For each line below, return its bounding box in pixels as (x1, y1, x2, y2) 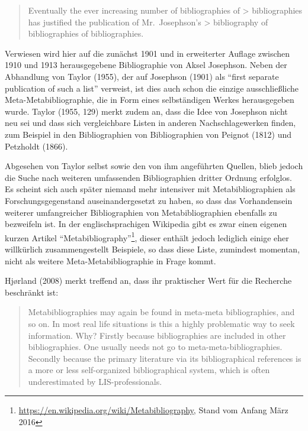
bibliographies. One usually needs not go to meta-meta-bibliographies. (28, 341, 283, 353)
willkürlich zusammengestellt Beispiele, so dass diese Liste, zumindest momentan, (5, 242, 300, 255)
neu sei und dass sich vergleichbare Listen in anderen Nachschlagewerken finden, (5, 116, 296, 129)
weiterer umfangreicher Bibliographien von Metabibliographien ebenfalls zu (5, 206, 277, 218)
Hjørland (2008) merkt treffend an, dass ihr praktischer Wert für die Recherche (5, 274, 292, 287)
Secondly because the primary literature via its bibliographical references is (28, 352, 301, 364)
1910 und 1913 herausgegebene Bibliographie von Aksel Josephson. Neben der (5, 59, 287, 71)
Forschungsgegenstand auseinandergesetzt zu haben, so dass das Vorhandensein (5, 194, 293, 206)
